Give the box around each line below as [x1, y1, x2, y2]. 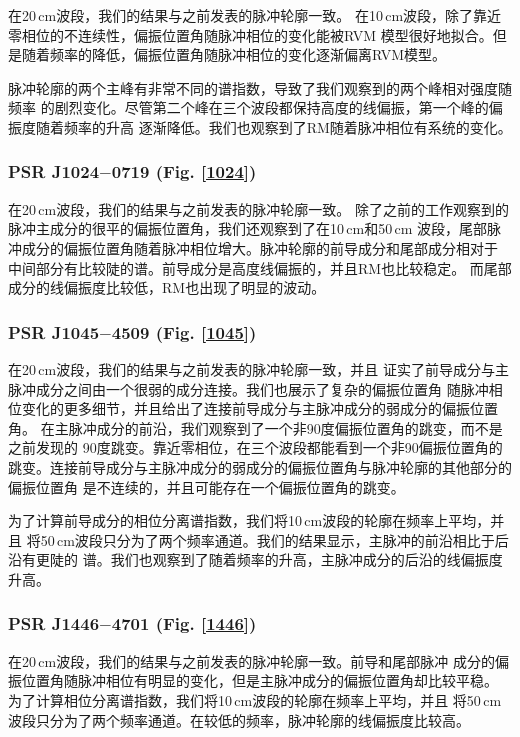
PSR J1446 [8, 611, 100, 636]
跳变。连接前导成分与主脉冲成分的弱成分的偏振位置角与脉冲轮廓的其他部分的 [8, 456, 512, 477]
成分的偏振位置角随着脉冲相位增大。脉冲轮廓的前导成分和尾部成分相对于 [21, 237, 498, 258]
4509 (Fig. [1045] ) [111, 319, 257, 344]
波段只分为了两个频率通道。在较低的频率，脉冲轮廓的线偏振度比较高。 [8, 709, 470, 730]
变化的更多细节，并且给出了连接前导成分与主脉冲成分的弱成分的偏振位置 [21, 398, 498, 419]
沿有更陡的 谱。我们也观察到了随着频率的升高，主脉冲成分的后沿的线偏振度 [8, 549, 503, 570]
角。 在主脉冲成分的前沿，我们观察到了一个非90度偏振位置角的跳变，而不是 [8, 417, 503, 438]
